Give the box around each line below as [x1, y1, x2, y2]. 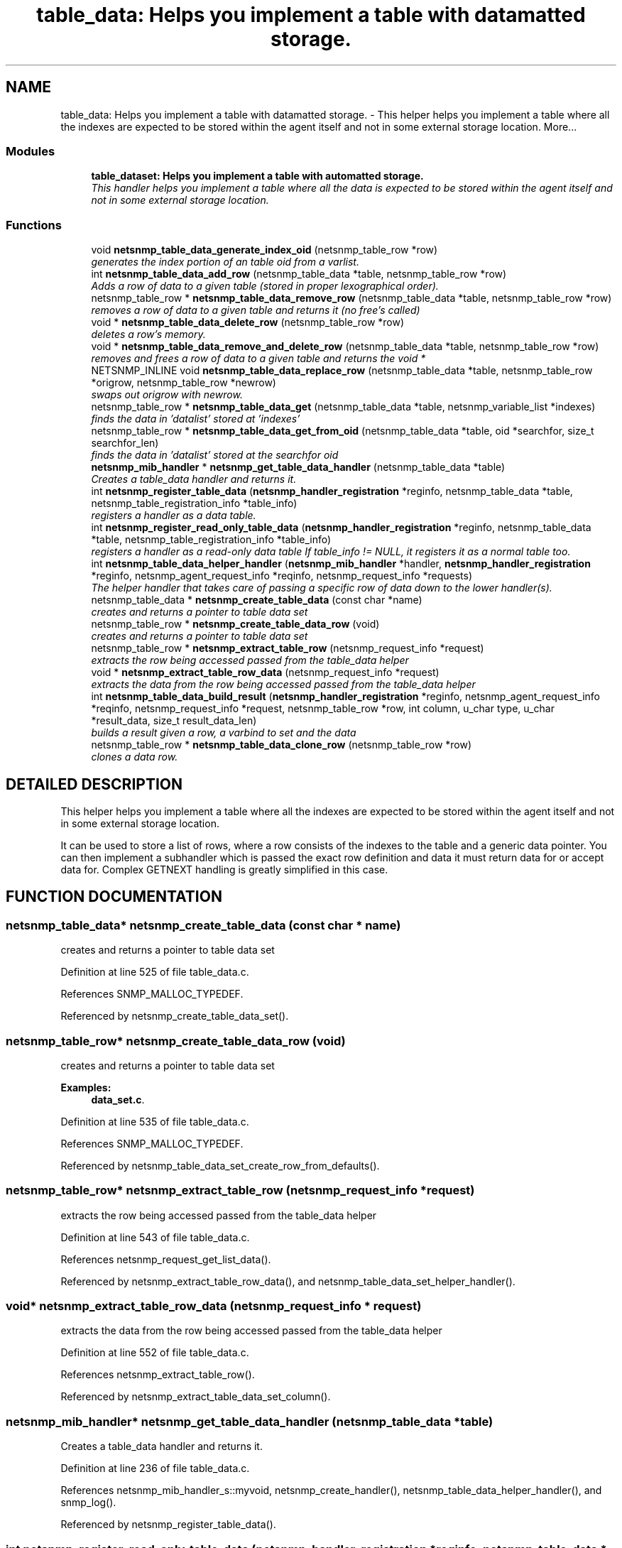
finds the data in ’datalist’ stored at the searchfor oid [91, 449, 339, 462]
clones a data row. [91, 751, 178, 763]
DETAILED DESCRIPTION [6, 775, 183, 793]
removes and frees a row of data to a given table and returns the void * [91, 352, 426, 365]
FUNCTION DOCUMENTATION [6, 888, 222, 906]
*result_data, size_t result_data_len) [91, 714, 257, 727]
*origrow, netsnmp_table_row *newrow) [91, 376, 276, 389]
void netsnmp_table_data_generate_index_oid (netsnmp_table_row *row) [91, 244, 438, 256]
